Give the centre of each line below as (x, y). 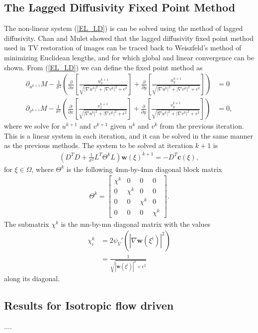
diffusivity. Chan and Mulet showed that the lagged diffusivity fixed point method (129, 38)
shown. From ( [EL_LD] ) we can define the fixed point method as (103, 67)
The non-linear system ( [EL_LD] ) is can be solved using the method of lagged (124, 28)
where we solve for (32, 126)
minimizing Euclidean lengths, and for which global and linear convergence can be (129, 57)
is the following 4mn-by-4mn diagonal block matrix (144, 169)
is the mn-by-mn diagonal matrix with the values (136, 224)
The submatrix (27, 224)
